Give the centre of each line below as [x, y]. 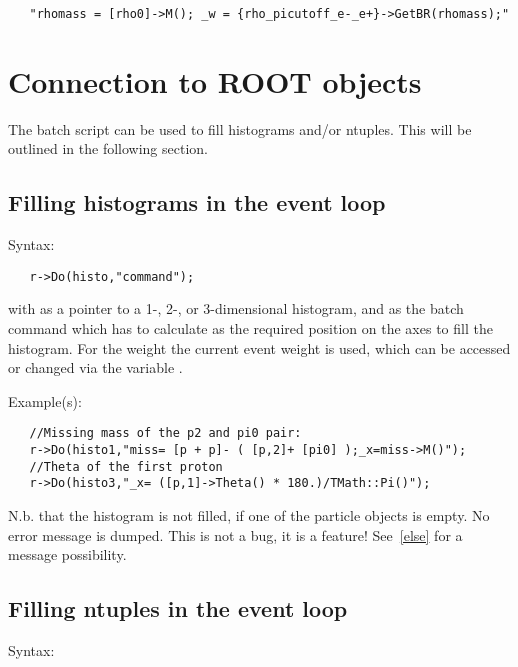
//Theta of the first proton [126, 466]
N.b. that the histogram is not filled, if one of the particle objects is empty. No [249, 515]
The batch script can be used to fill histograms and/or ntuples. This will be [240, 128]
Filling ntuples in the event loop [178, 608]
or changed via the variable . [95, 367]
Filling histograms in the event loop [197, 202]
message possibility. [67, 554]
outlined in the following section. [108, 148]
